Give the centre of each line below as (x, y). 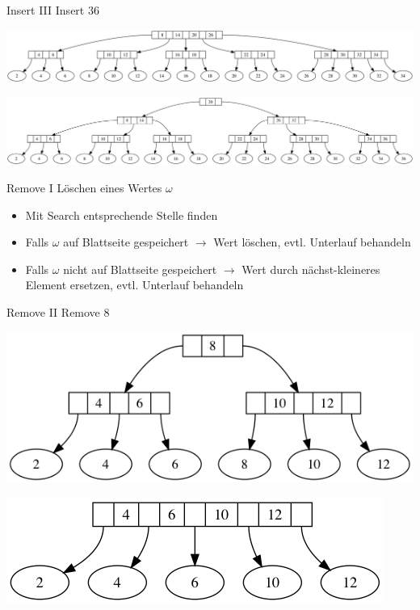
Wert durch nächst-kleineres (311, 269)
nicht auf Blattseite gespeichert (140, 269)
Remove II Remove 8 (58, 311)
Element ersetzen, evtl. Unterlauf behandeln (134, 285)
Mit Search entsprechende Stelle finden (122, 215)
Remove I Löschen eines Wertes (84, 187)
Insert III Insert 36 (53, 10)
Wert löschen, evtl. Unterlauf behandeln (312, 242)
